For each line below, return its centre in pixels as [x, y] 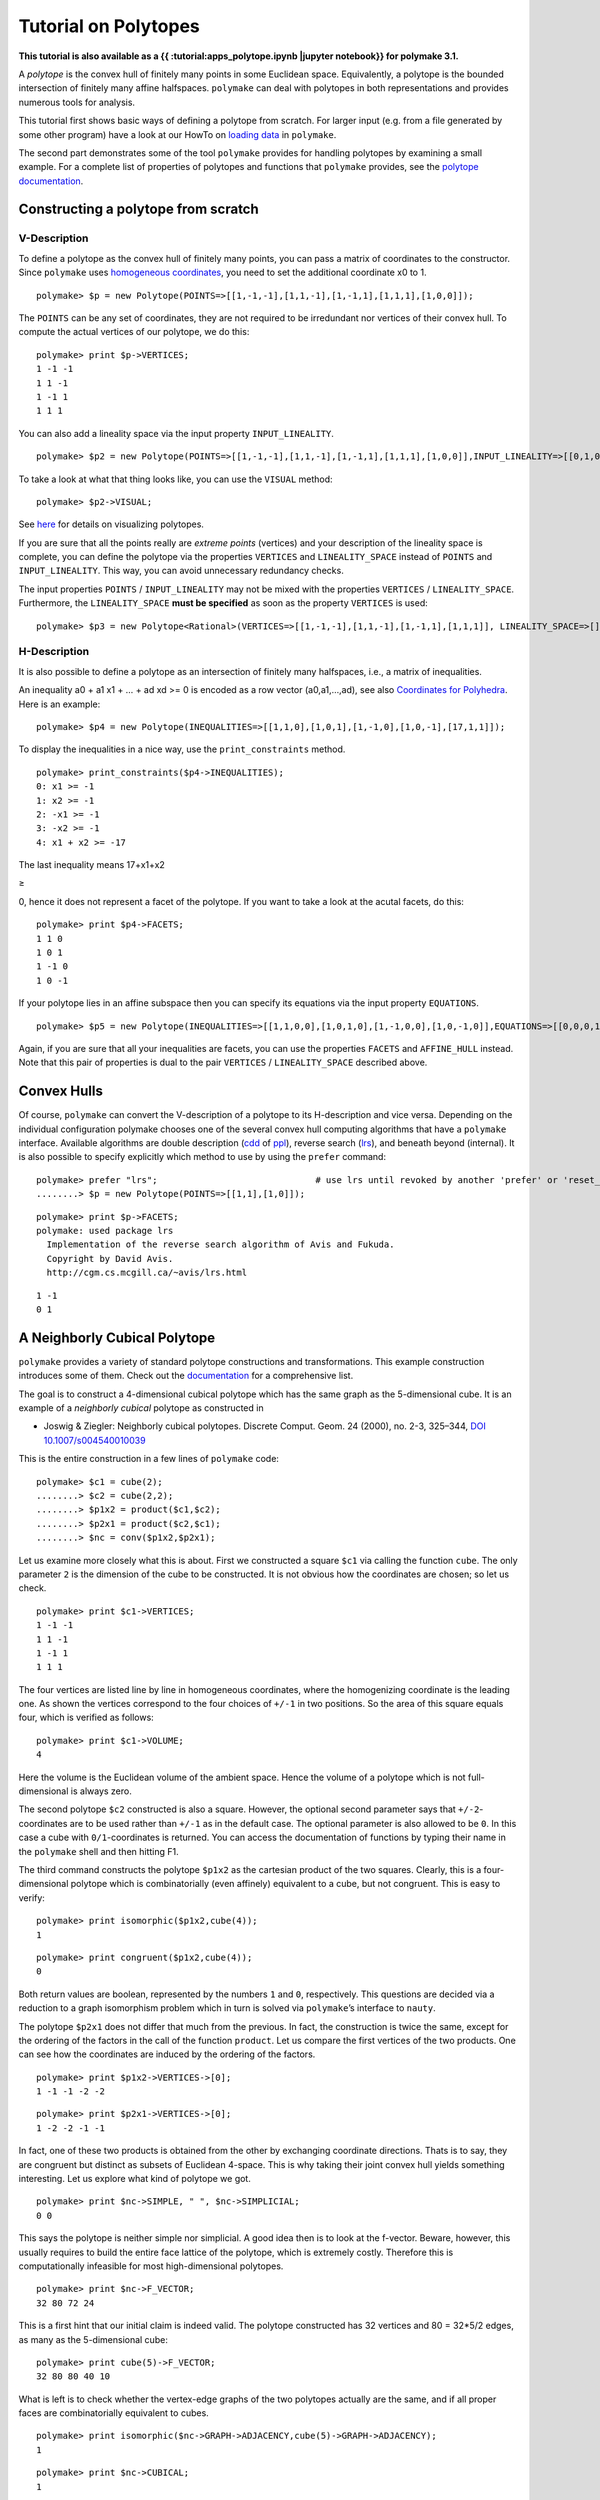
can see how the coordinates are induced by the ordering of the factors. [167, 2054]
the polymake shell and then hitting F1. [98, 1851]
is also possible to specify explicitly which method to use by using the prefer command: [202, 1157]
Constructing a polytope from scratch [138, 209]
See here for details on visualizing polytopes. [111, 524]
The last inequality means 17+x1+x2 [91, 865]
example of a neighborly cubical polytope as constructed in [141, 1408]
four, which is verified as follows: [86, 1717]
